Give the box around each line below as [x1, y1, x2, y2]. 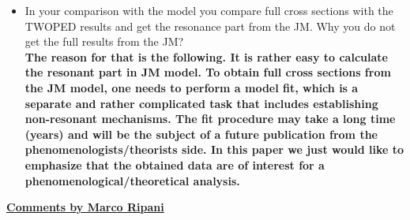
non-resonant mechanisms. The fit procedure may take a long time [24, 110, 396, 127]
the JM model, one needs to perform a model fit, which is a [24, 79, 359, 95]
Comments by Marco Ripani [6, 199, 164, 215]
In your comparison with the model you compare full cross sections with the [24, 2, 393, 18]
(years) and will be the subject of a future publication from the [24, 125, 378, 142]
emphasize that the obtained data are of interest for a [24, 156, 325, 173]
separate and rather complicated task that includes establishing [24, 95, 378, 111]
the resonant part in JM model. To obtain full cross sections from [24, 64, 391, 80]
